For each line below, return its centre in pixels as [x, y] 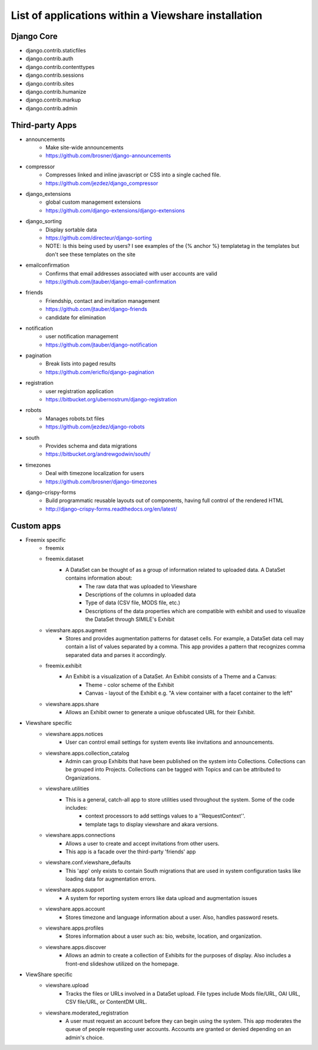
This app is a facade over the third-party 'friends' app [131, 851]
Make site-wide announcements [85, 148]
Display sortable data [71, 230]
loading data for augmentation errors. [111, 879]
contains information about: [99, 578]
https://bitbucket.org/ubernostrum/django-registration [111, 400]
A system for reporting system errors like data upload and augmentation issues [161, 898]
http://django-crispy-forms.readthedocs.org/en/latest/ [112, 509]
